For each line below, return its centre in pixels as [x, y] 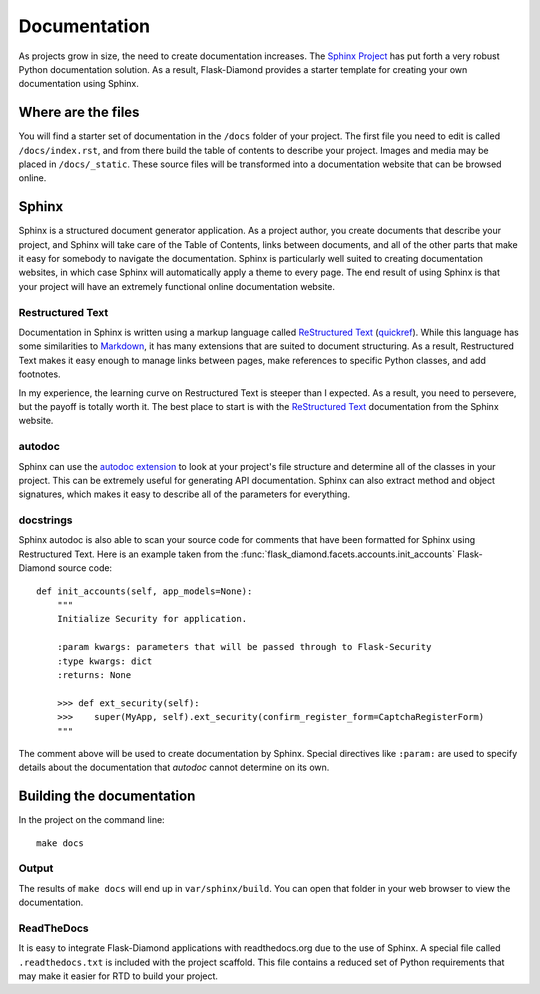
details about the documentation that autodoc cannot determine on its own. [174, 767]
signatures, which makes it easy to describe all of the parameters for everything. [184, 494]
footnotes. [39, 374]
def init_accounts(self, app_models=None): [144, 591]
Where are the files [79, 112]
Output [36, 868]
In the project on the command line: [91, 820]
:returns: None [94, 674]
